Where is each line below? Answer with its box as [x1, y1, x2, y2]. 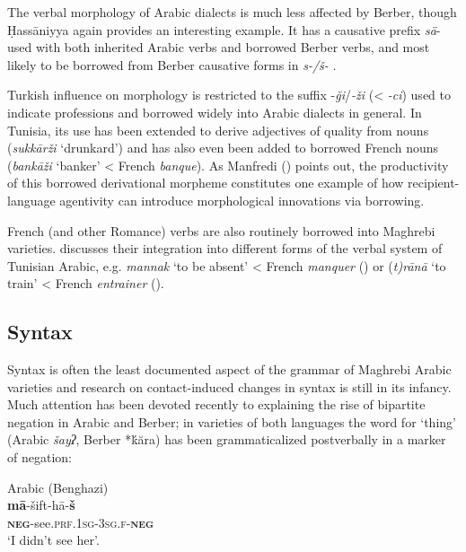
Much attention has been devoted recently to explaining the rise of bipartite [7, 395, 426, 414]
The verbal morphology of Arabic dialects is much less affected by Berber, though [7, 3, 457, 21]
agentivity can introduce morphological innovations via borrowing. [59, 190, 425, 209]
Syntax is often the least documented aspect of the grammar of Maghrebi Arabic [7, 360, 452, 379]
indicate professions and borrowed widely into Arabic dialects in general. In [7, 102, 422, 121]
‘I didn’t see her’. [7, 530, 100, 549]
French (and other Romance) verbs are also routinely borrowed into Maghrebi [7, 221, 435, 240]
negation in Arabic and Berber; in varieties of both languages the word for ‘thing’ [7, 412, 456, 431]
